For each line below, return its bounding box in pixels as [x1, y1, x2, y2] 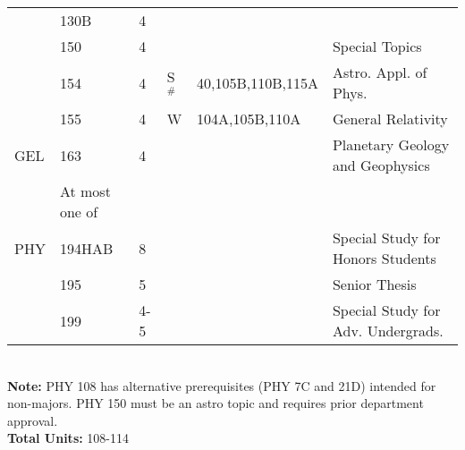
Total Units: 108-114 [7, 429, 130, 447]
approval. [7, 411, 58, 429]
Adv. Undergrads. [332, 320, 444, 341]
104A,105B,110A [196, 108, 301, 129]
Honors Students [332, 248, 436, 268]
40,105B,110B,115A [196, 72, 318, 93]
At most [59, 181, 111, 201]
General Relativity [332, 108, 448, 129]
